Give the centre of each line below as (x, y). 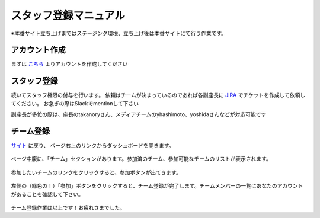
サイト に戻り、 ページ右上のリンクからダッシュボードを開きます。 (92, 146)
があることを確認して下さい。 (47, 194)
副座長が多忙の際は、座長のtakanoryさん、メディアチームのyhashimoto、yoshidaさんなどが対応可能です (139, 114)
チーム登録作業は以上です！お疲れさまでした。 (68, 208)
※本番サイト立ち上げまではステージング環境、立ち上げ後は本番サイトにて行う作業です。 (119, 33)
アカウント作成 (38, 50)
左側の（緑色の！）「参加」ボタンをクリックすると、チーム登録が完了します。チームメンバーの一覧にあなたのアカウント (157, 186)
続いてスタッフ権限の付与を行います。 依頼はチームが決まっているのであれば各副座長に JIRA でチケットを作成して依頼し (158, 95)
